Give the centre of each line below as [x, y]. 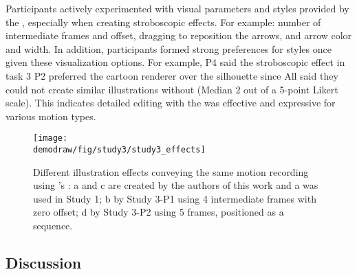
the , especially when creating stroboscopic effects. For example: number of [163, 22]
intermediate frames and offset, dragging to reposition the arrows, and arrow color [179, 35]
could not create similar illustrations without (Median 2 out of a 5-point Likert [172, 89]
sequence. [53, 226]
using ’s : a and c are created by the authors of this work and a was [176, 185]
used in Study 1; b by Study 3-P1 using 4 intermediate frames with [175, 198]
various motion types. [51, 116]
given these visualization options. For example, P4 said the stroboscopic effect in [175, 62]
